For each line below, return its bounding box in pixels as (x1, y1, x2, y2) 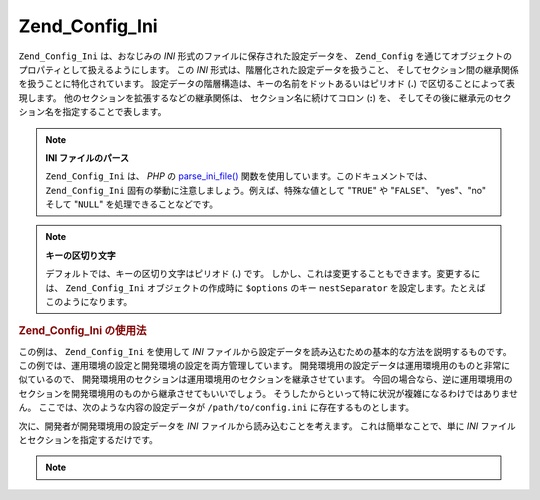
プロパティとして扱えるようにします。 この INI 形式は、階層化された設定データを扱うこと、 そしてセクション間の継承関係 (18, 63, 519, 75)
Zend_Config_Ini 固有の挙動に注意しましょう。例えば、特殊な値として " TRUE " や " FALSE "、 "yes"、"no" (45, 184, 487, 196)
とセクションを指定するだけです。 (18, 434, 159, 446)
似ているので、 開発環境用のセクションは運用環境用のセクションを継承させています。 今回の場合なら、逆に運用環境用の (18, 373, 513, 385)
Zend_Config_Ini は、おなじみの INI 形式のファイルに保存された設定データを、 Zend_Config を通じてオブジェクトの (18, 50, 512, 62)
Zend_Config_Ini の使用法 (18, 324, 147, 338)
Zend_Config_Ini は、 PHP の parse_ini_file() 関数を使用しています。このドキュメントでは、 (45, 170, 433, 182)
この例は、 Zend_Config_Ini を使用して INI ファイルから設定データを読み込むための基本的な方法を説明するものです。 (18, 345, 512, 357)
